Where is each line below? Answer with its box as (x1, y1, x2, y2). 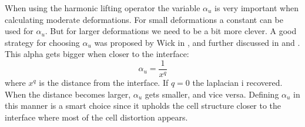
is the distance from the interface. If (39, 76, 169, 89)
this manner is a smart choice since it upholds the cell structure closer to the (5, 99, 281, 112)
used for (5, 25, 33, 37)
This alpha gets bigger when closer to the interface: (5, 48, 189, 60)
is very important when (214, 2, 299, 14)
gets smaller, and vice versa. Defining (145, 88, 279, 100)
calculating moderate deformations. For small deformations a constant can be (5, 13, 283, 25)
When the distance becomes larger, (5, 88, 131, 100)
